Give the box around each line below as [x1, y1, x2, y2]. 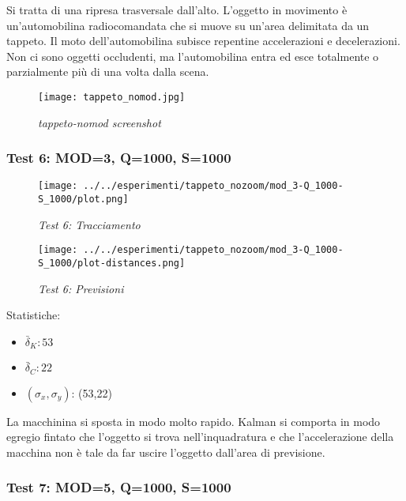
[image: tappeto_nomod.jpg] [38, 91, 186, 103]
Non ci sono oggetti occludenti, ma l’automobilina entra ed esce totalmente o [6, 47, 379, 64]
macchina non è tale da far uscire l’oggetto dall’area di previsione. [6, 443, 325, 460]
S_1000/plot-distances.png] [38, 258, 186, 269]
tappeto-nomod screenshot [38, 114, 161, 130]
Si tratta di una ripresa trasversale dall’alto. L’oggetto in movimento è [6, 2, 348, 17]
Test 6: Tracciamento [38, 216, 141, 232]
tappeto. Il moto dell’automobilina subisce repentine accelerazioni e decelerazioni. [6, 32, 400, 49]
